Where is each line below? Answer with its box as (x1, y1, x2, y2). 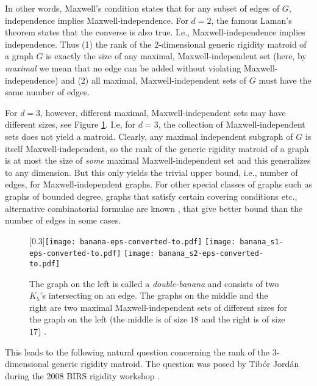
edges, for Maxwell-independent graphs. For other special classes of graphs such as (5, 178, 312, 191)
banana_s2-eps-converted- (158, 249, 264, 258)
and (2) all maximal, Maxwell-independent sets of (61, 73, 247, 86)
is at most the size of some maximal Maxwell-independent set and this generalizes (5, 154, 311, 167)
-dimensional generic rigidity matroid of (158, 37, 307, 50)
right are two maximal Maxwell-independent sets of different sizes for (29, 300, 288, 313)
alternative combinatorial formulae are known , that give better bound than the (5, 202, 303, 214)
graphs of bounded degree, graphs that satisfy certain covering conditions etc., (5, 189, 297, 202)
